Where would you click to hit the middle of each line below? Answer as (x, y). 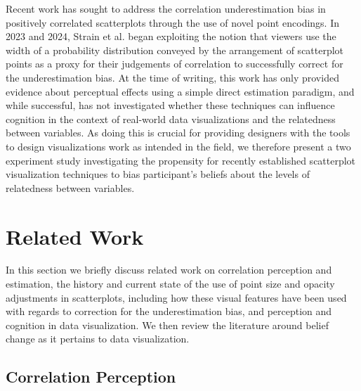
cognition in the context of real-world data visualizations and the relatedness (171, 118)
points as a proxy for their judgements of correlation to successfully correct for (175, 64)
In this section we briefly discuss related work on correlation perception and (169, 270)
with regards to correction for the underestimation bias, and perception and (169, 311)
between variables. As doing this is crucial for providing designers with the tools (178, 133)
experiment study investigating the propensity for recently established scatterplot (181, 160)
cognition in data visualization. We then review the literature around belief (167, 325)
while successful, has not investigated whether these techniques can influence (170, 105)
